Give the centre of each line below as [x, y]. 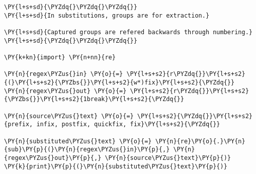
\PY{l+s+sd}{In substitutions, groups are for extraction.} [107, 15]
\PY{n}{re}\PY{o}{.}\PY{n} [200, 141]
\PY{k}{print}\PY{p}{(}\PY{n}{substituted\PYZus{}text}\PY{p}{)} [116, 166]
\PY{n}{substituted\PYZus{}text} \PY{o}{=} [78, 141]
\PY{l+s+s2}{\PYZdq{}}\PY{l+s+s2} [195, 116]
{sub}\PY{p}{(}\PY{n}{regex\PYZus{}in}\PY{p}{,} [87, 150]
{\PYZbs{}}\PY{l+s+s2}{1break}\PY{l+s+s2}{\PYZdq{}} [94, 99]
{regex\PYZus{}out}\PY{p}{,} [53, 158]
